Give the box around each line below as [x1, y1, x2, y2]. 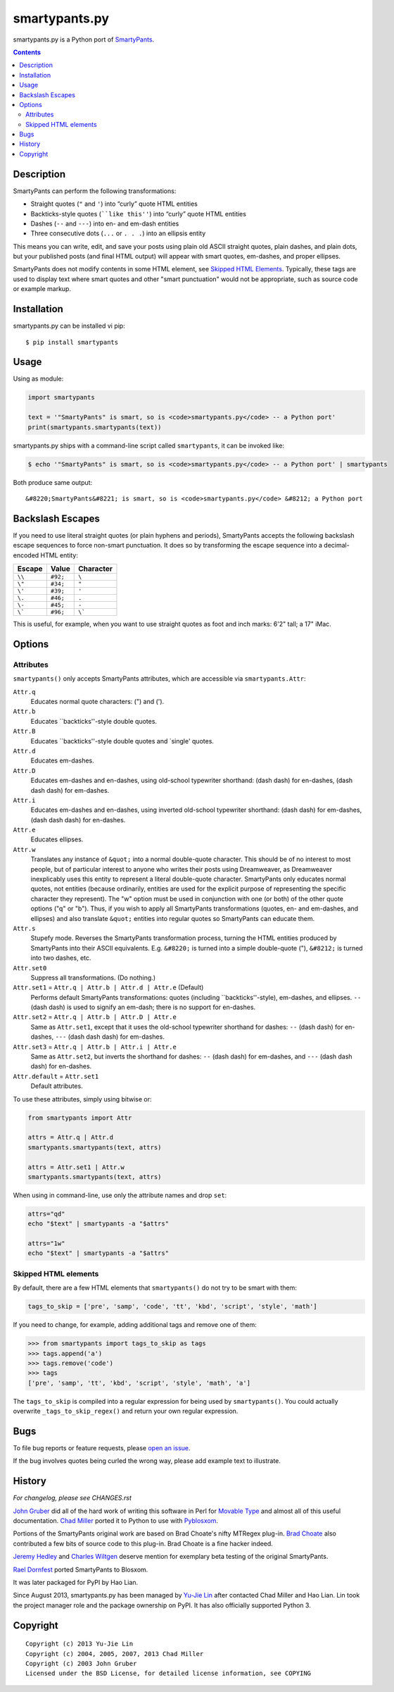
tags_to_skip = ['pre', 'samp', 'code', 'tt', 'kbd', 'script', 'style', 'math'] [27, 1302, 318, 1311]
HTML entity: [40, 550, 79, 560]
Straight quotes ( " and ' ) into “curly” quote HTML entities [30, 199, 198, 208]
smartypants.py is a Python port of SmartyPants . [13, 35, 155, 44]
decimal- [324, 541, 350, 550]
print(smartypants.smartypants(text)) [27, 423, 162, 431]
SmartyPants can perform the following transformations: [13, 187, 177, 195]
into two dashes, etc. [30, 953, 91, 962]
